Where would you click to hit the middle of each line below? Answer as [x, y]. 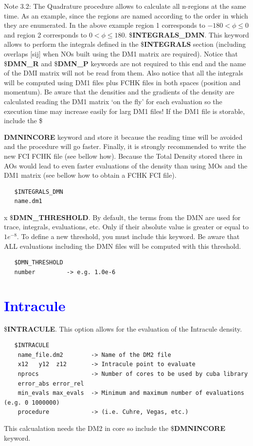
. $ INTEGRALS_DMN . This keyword [187, 34]
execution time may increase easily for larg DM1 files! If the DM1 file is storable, [125, 111]
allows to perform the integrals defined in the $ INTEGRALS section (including [125, 44]
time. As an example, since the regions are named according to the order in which [126, 15]
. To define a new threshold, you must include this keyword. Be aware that [128, 236]
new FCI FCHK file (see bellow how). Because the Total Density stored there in [123, 156]
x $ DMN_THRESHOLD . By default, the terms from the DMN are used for [122, 217]
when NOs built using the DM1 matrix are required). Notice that [140, 53]
